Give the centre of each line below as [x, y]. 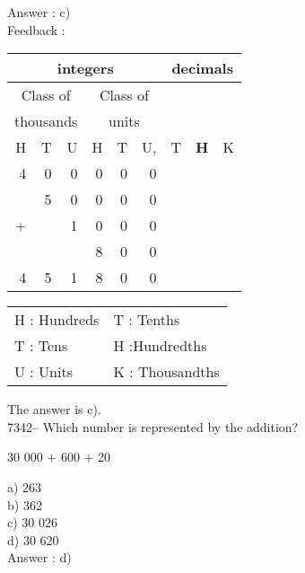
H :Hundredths [160, 346]
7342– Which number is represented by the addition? [153, 426]
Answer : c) [39, 12]
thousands [46, 121]
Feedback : [36, 29]
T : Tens [41, 346]
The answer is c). [54, 409]
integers [85, 68]
